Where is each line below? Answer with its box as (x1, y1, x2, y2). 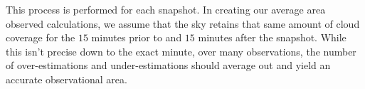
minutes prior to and (91, 30, 182, 45)
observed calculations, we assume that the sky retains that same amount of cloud (6, 16, 360, 31)
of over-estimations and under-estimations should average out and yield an (6, 58, 331, 73)
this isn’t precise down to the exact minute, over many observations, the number (6, 43, 356, 58)
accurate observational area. (6, 71, 127, 86)
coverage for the (6, 30, 75, 45)
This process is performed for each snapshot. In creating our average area (6, 2, 326, 16)
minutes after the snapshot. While (198, 30, 347, 45)
